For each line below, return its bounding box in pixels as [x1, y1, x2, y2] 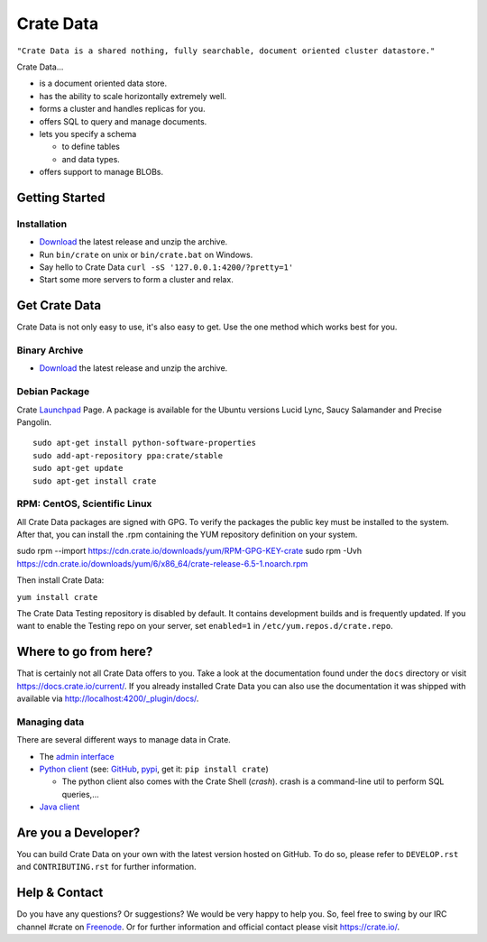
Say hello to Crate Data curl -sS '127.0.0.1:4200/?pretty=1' [39, 262, 294, 272]
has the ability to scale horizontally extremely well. [39, 90, 227, 101]
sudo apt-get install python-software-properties [32, 438, 257, 448]
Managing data [16, 716, 85, 728]
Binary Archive [16, 344, 84, 356]
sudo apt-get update [32, 463, 124, 474]
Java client [39, 801, 80, 812]
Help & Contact [16, 885, 104, 900]
